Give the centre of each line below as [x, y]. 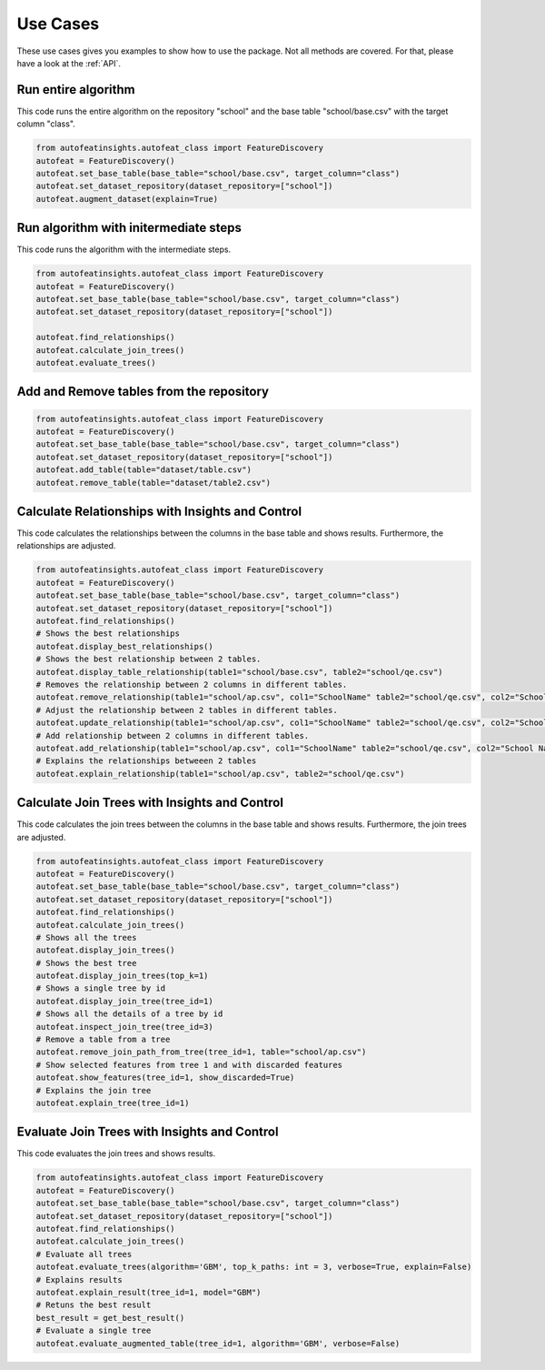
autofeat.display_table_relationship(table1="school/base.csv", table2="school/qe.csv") [240, 672]
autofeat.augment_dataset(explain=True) [127, 199]
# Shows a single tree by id [101, 988]
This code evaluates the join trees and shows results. [116, 1153]
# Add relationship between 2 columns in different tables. [173, 735]
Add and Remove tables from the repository [143, 392]
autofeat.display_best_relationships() [124, 646]
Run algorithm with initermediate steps [129, 228]
